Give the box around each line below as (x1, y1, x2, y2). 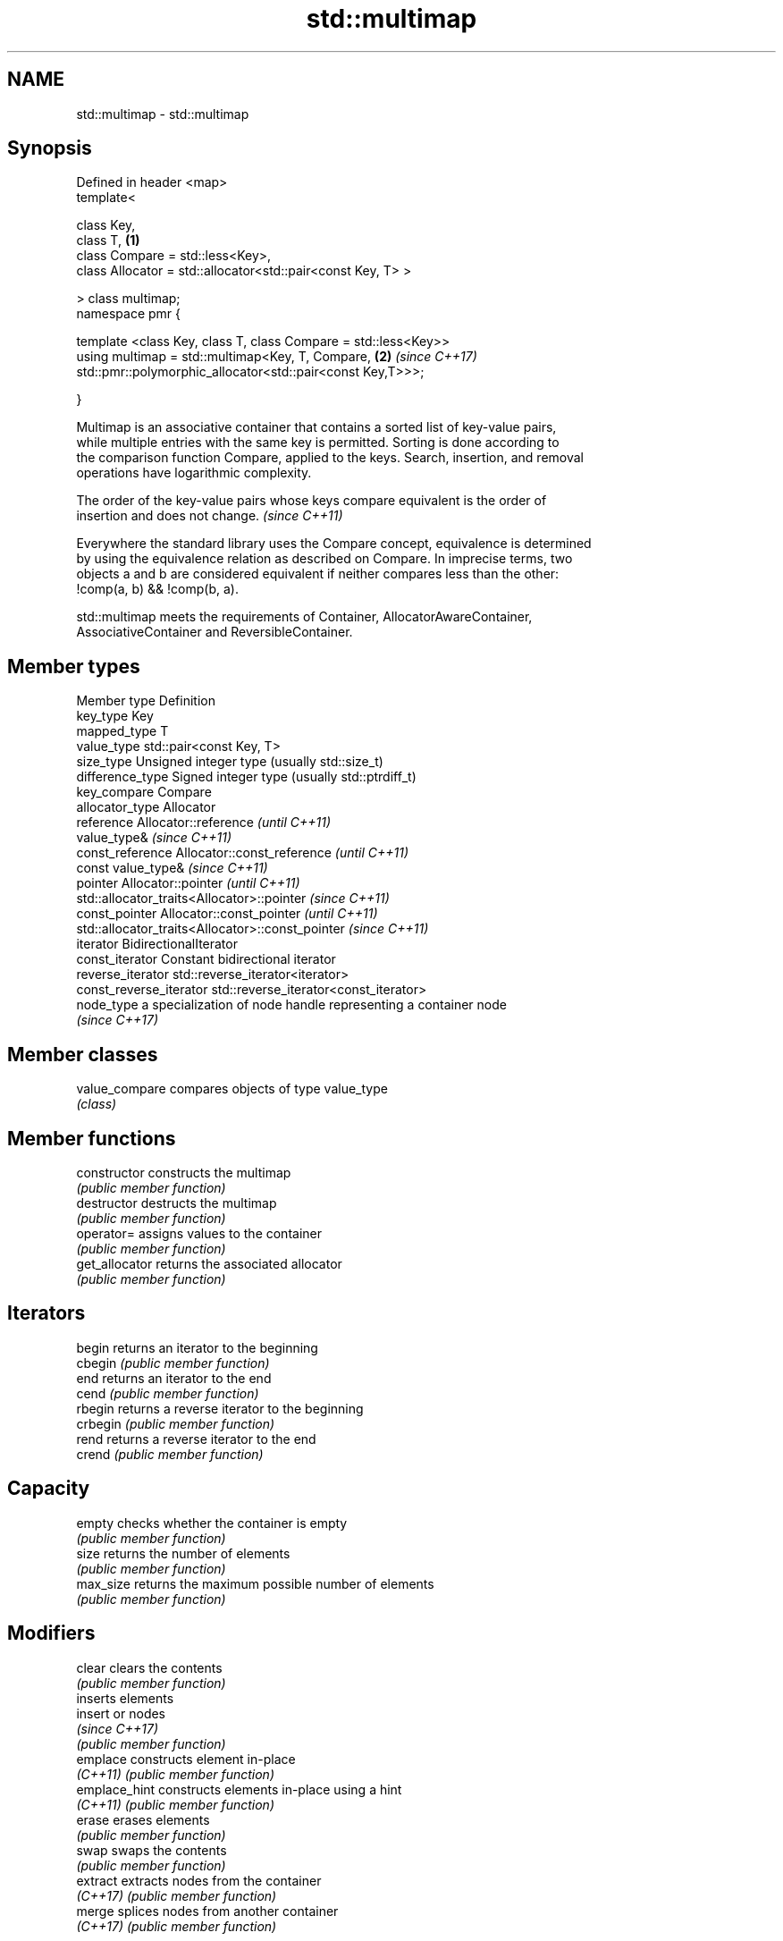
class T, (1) (76, 232, 140, 249)
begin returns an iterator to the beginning (76, 1339, 318, 1355)
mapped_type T (76, 723, 169, 739)
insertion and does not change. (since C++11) (76, 508, 343, 524)
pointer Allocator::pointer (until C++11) (76, 875, 300, 891)
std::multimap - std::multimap (76, 105, 249, 122)
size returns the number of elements (76, 1545, 290, 1561)
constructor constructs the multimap (76, 1164, 291, 1180)
